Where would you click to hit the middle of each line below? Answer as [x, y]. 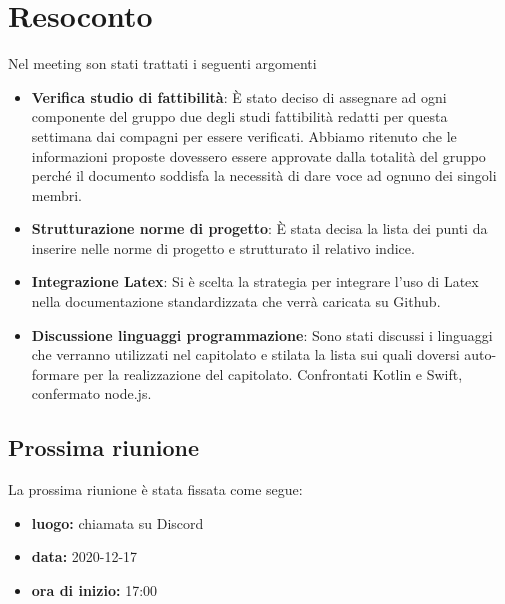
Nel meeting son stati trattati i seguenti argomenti [162, 63]
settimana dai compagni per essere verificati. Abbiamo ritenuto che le [244, 135]
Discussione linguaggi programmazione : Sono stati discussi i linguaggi [262, 334]
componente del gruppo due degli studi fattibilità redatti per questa [239, 116]
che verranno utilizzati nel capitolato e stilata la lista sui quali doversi [245, 354]
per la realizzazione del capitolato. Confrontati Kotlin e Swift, [273, 373]
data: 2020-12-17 [84, 556]
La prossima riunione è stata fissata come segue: [155, 489]
